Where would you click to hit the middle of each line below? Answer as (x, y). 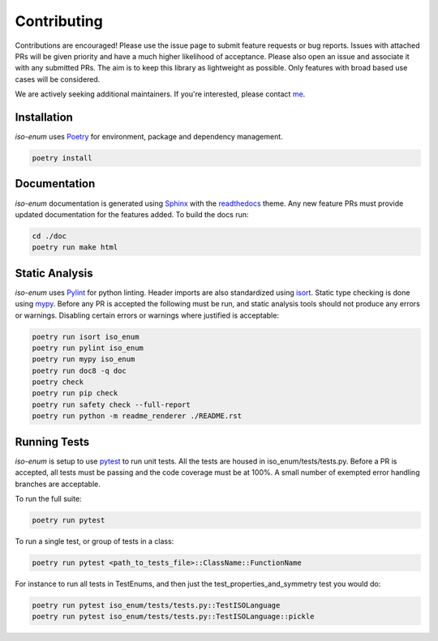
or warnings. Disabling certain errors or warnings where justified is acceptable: (147, 315)
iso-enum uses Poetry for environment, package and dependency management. (149, 137)
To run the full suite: (48, 498)
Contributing (59, 21)
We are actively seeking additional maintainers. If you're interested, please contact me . (160, 94)
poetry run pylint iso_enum (88, 348)
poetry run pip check (75, 393)
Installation (44, 117)
